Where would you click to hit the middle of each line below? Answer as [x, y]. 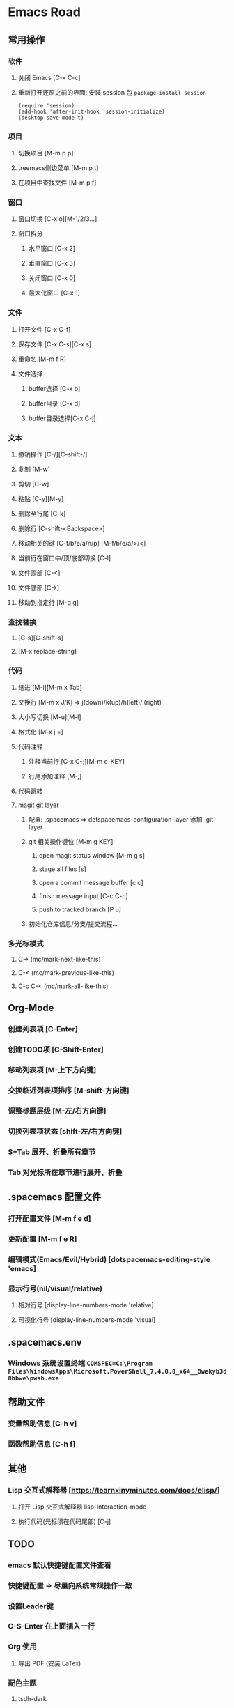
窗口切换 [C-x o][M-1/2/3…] [57, 219]
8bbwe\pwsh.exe [34, 1378]
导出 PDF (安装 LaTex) [49, 1663]
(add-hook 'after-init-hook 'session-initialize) [92, 111]
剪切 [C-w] [33, 484]
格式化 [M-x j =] [40, 732]
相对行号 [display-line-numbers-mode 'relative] [86, 1305]
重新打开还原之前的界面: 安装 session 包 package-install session [112, 92]
